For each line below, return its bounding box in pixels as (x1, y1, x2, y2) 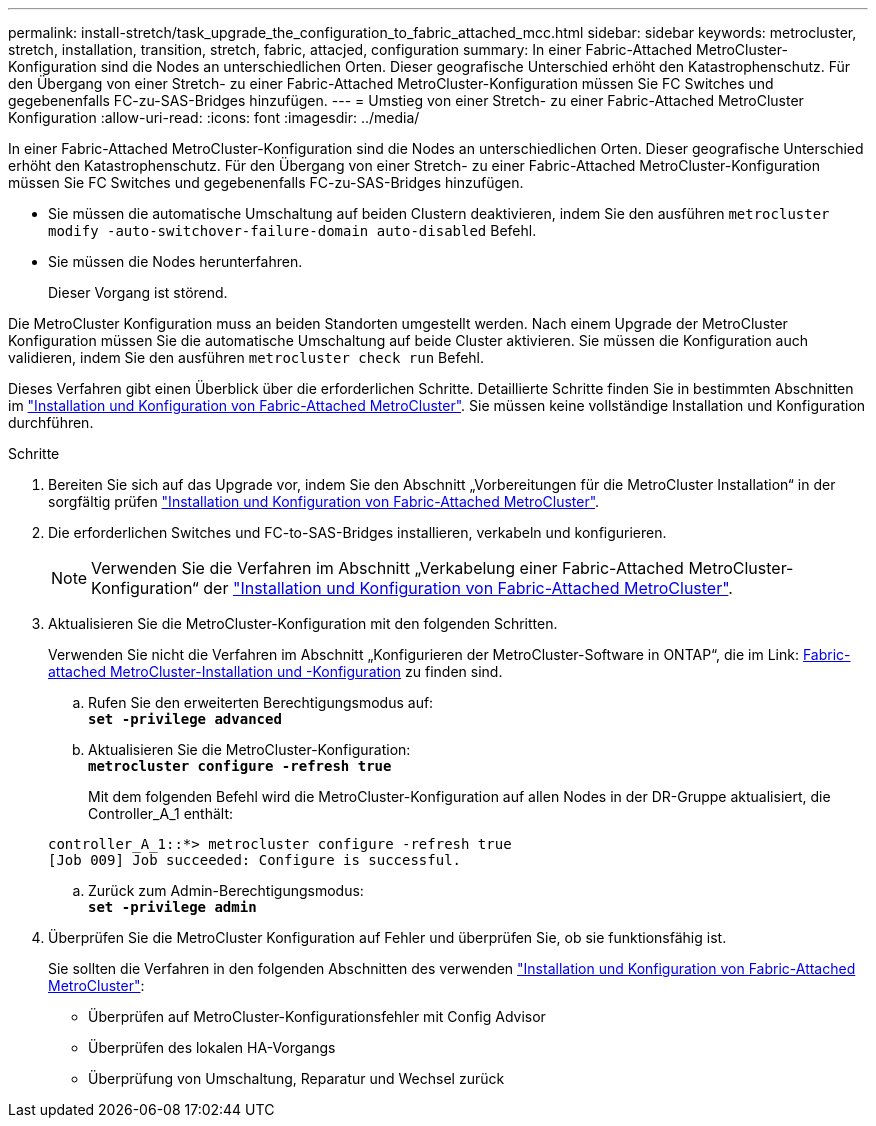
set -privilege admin (88, 899, 257, 915)
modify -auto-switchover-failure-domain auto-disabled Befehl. (48, 222, 537, 239)
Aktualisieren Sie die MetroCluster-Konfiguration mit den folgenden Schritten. (48, 615, 558, 632)
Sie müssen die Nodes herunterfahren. (48, 253, 303, 270)
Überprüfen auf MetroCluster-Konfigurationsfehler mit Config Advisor (88, 1008, 546, 1025)
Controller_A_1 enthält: (88, 805, 234, 822)
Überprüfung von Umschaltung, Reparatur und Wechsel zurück (88, 1070, 505, 1087)
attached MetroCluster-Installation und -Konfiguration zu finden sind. (48, 663, 503, 680)
